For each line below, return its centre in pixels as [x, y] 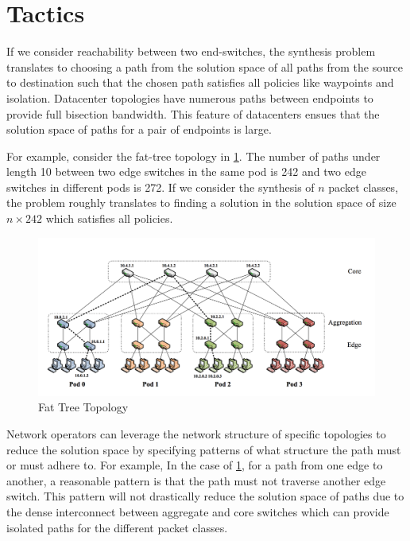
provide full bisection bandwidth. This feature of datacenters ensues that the [193, 113]
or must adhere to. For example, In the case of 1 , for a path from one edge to [195, 465]
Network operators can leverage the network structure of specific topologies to [196, 434]
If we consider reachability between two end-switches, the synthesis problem [191, 51]
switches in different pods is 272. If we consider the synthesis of [161, 187]
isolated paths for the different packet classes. [117, 527]
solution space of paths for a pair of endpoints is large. [139, 129]
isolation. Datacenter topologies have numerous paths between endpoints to [190, 97]
